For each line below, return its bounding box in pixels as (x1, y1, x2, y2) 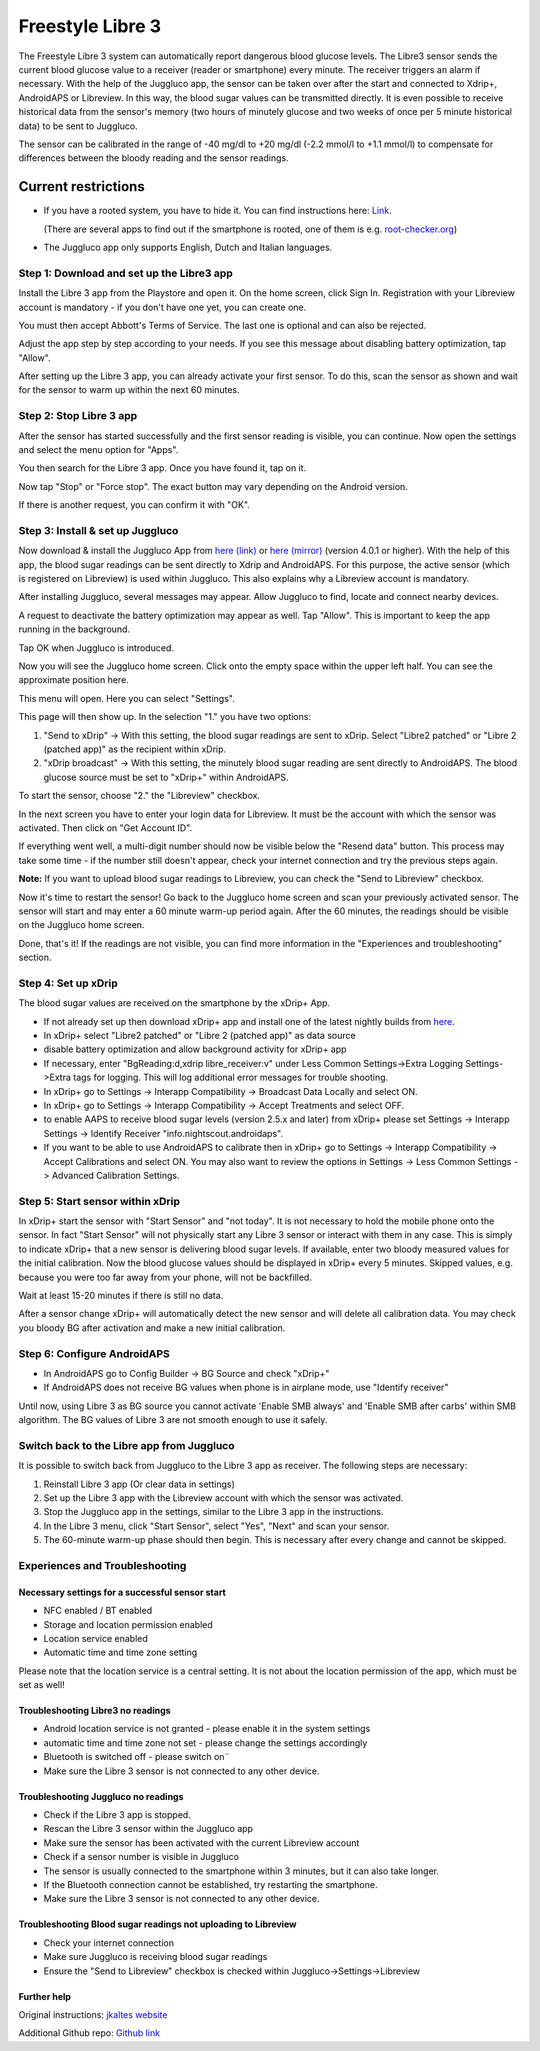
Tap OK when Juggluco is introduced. (18, 641, 174, 654)
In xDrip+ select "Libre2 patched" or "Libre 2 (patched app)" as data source (43, 1029, 356, 1041)
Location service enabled (43, 1632, 149, 1644)
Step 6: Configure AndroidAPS (18, 1346, 170, 1360)
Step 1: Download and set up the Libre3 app (18, 266, 234, 280)
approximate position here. (18, 674, 129, 686)
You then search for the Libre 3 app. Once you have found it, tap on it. (18, 462, 307, 474)
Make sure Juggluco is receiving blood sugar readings (43, 1951, 268, 1963)
